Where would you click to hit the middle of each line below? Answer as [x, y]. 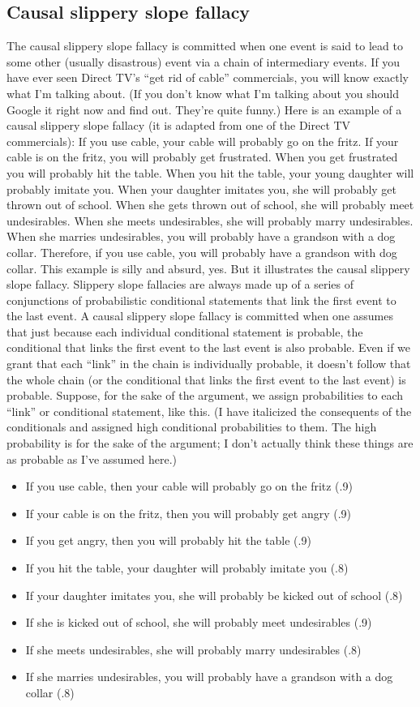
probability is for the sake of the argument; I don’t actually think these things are [210, 443]
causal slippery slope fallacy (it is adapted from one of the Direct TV [179, 125]
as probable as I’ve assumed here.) [92, 458]
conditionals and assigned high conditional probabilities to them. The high [192, 427]
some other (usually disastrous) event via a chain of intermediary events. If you [204, 61]
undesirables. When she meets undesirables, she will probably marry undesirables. [210, 220]
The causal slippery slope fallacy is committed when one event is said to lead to [205, 46]
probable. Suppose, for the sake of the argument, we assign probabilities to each [205, 395]
